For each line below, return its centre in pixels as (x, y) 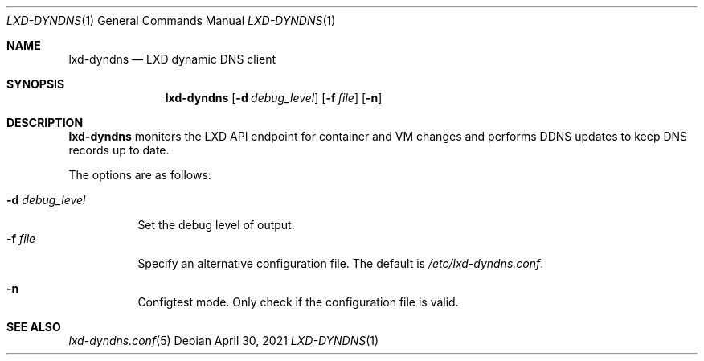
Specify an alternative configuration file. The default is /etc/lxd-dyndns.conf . (341, 263)
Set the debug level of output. (216, 225)
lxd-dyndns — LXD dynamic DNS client (172, 59)
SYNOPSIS (36, 84)
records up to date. (119, 150)
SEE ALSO (34, 327)
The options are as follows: (140, 175)
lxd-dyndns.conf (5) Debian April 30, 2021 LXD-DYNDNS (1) (224, 340)
